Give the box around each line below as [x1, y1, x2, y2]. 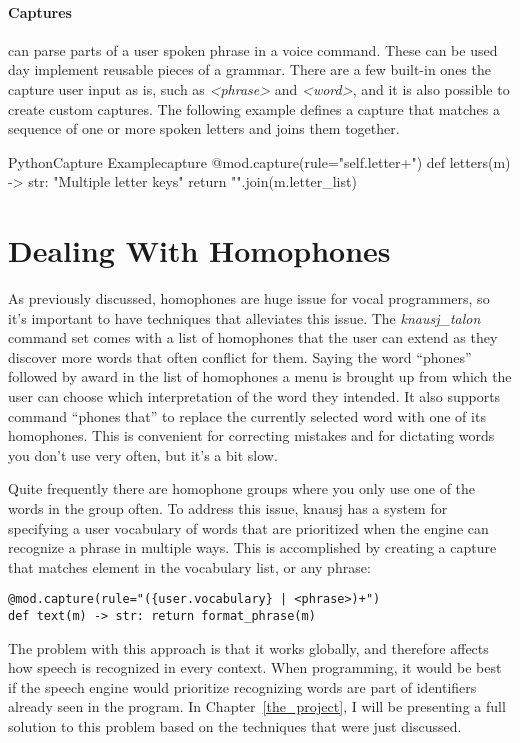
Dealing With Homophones [8, 230, 391, 271]
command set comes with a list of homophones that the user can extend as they [8, 327, 498, 348]
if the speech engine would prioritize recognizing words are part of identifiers [8, 676, 477, 697]
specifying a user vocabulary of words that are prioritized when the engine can [8, 517, 489, 538]
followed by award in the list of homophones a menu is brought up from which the [8, 366, 512, 387]
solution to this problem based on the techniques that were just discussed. [8, 716, 462, 737]
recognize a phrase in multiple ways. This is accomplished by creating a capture [8, 537, 497, 558]
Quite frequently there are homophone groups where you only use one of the [8, 478, 476, 499]
